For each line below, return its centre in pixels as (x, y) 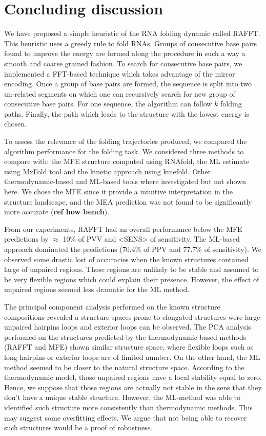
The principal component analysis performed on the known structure (112, 306)
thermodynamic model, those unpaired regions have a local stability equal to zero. (133, 377)
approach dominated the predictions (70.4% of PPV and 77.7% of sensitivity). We (133, 249)
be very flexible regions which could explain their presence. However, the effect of (132, 279)
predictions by (26, 239)
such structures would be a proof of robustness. (78, 428)
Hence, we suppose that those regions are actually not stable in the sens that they (133, 387)
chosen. (16, 124)
